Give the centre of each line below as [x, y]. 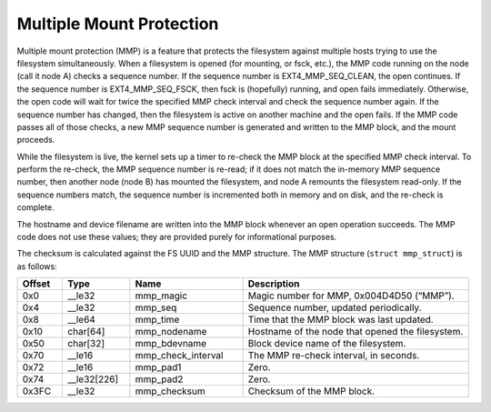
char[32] [86, 344]
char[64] [86, 332]
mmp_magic [161, 296]
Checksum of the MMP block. [311, 391]
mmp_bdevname [171, 344]
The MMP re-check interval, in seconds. [334, 356]
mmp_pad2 [159, 379]
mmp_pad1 [158, 367]
